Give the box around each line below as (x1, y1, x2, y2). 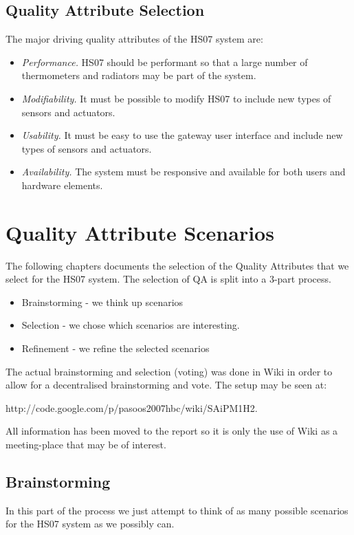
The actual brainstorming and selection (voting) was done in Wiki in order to (5, 364, 333, 378)
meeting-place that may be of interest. (5, 437, 166, 452)
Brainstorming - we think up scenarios (21, 294, 184, 309)
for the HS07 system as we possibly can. (5, 516, 175, 531)
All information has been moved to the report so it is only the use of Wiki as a (5, 424, 338, 438)
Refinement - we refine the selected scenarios (21, 341, 210, 356)
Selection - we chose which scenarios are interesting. (21, 318, 240, 332)
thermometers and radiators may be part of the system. (21, 68, 256, 83)
